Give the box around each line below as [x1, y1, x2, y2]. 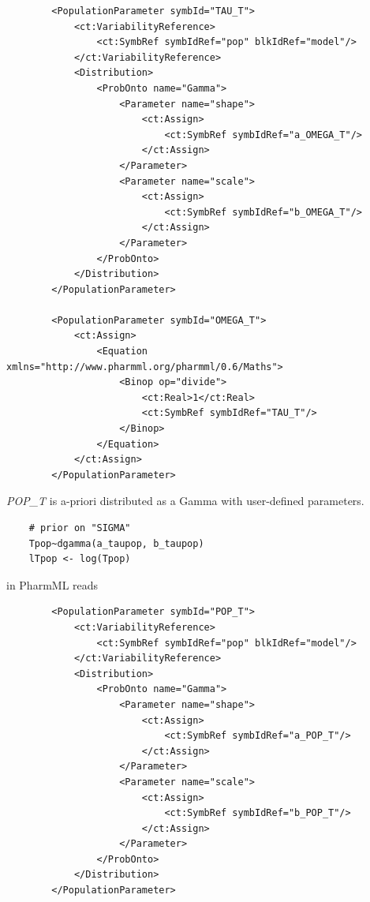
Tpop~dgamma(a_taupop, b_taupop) [28, 537, 204, 549]
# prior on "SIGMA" [28, 522, 131, 533]
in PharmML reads [6, 576, 99, 593]
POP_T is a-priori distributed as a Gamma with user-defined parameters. [6, 492, 364, 509]
